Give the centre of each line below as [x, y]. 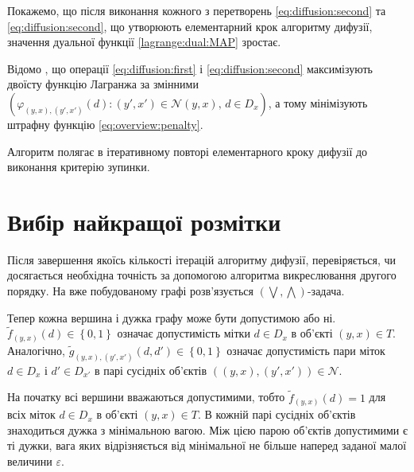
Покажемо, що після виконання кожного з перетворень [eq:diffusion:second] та [197, 10]
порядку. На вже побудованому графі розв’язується [130, 291]
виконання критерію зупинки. [79, 167]
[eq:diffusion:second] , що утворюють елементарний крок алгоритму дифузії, [190, 26]
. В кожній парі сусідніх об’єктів [277, 414]
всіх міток [31, 414]
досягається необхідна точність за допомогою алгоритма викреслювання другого [202, 275]
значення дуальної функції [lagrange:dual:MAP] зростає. [144, 42]
